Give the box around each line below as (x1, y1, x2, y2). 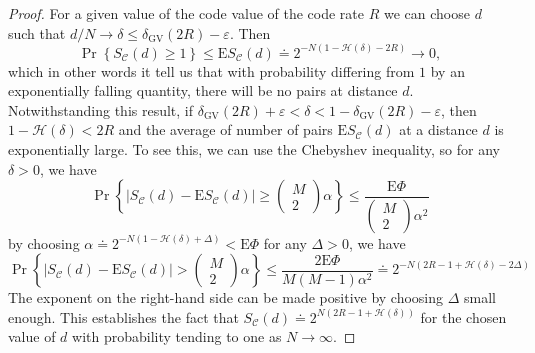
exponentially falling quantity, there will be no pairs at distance (8, 80, 398, 101)
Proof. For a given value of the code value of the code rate (8, 3, 365, 23)
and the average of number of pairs (118, 119, 333, 140)
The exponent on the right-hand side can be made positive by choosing (8, 287, 444, 308)
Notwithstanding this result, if (8, 99, 194, 120)
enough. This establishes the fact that (8, 306, 239, 327)
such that (8, 22, 66, 43)
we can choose (383, 3, 470, 23)
